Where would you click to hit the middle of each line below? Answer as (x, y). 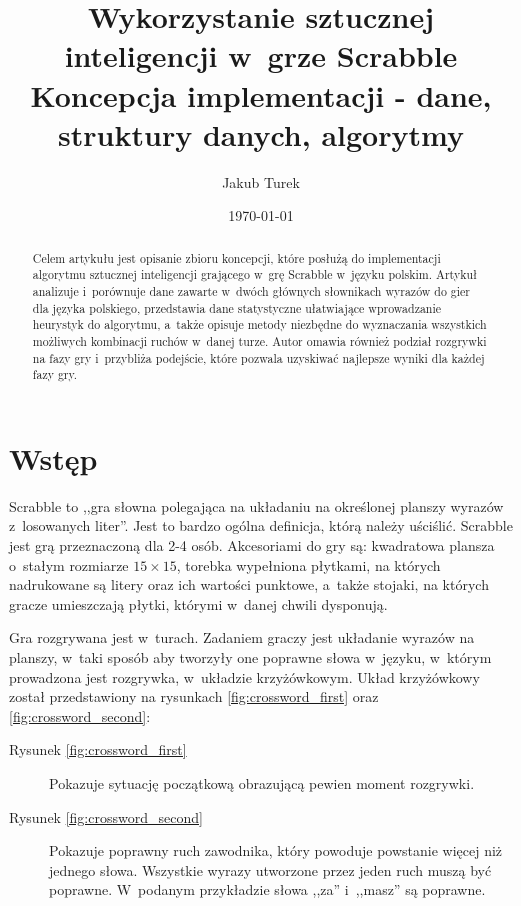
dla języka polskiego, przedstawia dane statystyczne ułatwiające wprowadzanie (237, 307)
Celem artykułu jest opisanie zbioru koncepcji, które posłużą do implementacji (236, 257)
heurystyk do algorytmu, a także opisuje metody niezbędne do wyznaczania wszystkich (259, 324)
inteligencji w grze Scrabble (261, 55)
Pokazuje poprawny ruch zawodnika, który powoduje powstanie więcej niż (276, 850)
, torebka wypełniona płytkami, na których (308, 564)
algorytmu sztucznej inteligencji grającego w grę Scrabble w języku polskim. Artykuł (255, 274)
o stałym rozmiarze (69, 564)
